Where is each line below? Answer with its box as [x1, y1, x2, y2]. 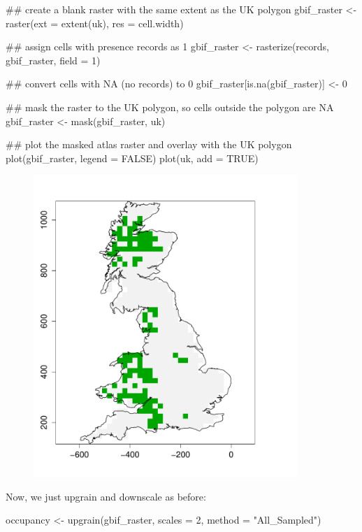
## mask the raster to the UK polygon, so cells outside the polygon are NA [6, 99, 334, 114]
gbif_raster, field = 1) [6, 52, 101, 67]
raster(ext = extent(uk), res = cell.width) [6, 15, 184, 30]
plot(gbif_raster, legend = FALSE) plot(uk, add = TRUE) [6, 150, 259, 165]
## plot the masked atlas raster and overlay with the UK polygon [6, 137, 292, 152]
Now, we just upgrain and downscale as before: [6, 489, 206, 503]
